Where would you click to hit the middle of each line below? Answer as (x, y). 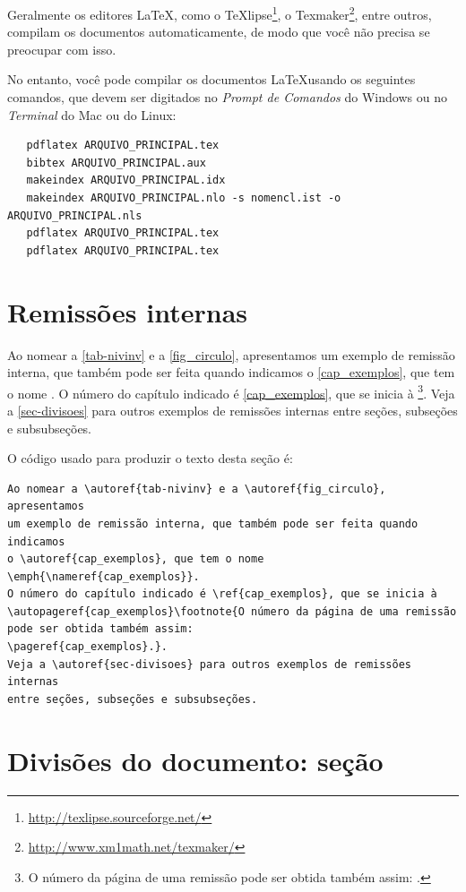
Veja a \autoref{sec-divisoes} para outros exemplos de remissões (210, 664)
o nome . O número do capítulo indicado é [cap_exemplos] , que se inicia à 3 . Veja (231, 391)
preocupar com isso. (62, 49)
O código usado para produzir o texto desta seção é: (150, 458)
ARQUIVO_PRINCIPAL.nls (75, 215)
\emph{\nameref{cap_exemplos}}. (104, 576)
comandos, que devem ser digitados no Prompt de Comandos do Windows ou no (227, 97)
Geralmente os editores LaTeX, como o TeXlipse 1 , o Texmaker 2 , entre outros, (220, 13)
